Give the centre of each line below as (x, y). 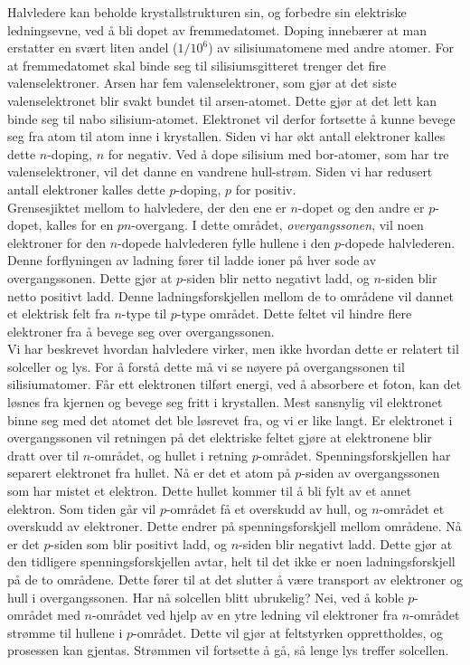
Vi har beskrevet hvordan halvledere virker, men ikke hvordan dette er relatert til (233, 349)
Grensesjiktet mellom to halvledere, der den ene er (147, 207)
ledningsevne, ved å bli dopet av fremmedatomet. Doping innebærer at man (217, 29)
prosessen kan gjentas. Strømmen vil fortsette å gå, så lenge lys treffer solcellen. (228, 650)
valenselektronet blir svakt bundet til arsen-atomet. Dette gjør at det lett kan (222, 100)
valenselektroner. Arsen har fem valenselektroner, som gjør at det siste (202, 83)
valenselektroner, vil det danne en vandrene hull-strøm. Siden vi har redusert (220, 171)
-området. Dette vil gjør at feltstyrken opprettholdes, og (288, 632)
